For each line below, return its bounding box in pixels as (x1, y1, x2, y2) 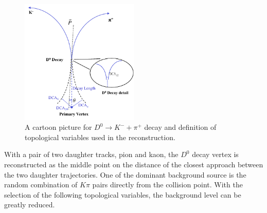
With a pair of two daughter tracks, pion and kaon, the (4, 149, 179, 160)
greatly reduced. (4, 199, 55, 210)
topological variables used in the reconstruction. (25, 131, 175, 142)
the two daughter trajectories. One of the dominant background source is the (4, 169, 246, 180)
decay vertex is (192, 149, 239, 160)
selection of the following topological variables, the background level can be (4, 189, 241, 200)
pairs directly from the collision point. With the (92, 179, 243, 190)
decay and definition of (144, 122, 217, 132)
